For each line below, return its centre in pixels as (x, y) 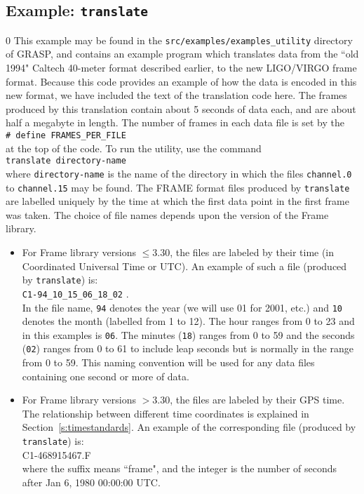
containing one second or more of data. (106, 376)
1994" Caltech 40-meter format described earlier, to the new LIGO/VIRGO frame (181, 68)
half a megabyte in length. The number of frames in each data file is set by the (175, 122)
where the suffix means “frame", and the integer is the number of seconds (180, 468)
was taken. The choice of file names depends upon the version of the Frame (167, 214)
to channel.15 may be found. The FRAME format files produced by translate (178, 187)
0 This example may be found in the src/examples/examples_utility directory (179, 40)
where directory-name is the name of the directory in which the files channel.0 (179, 173)
